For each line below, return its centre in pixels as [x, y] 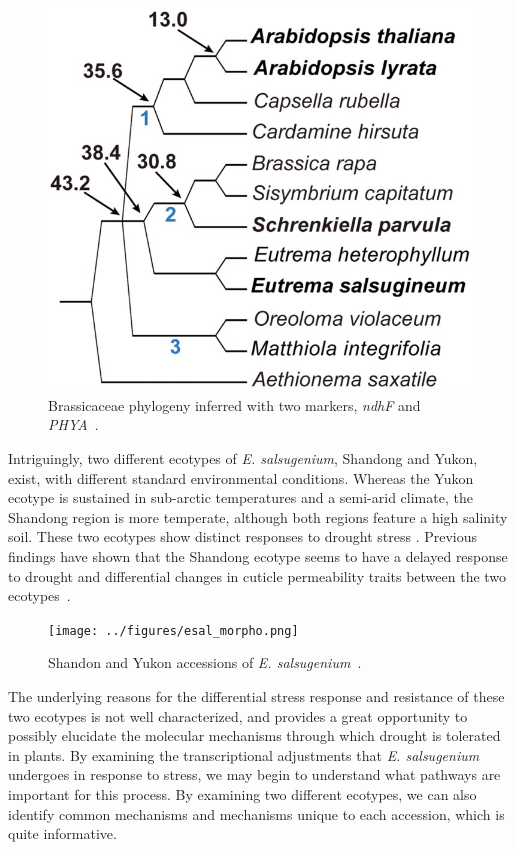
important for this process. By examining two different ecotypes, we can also [242, 794]
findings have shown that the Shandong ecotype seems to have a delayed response [258, 556]
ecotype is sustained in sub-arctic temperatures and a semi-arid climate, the [240, 497]
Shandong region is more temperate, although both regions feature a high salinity [258, 516]
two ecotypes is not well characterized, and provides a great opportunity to [238, 715]
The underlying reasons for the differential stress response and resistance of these [256, 696]
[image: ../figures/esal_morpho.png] [173, 630]
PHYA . [73, 424]
